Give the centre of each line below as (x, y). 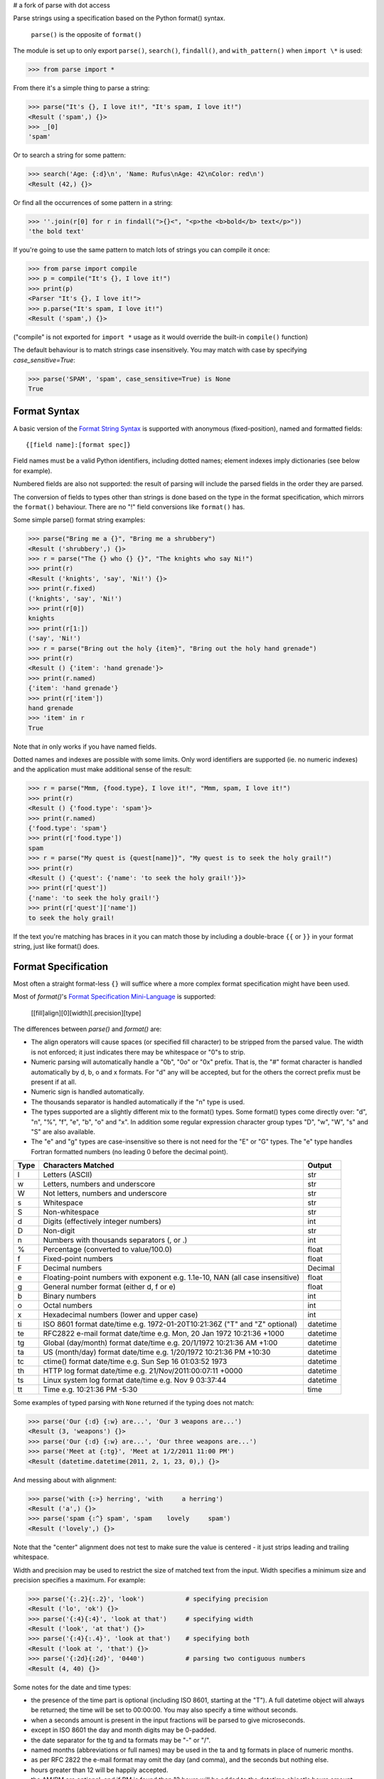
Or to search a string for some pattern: (69, 155)
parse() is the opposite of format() (86, 34)
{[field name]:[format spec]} (79, 444)
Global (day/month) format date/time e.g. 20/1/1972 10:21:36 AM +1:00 (160, 1343)
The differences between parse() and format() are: (87, 1029)
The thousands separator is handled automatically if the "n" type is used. (138, 1102)
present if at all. (54, 1082)
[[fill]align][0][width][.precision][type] (86, 1013)
